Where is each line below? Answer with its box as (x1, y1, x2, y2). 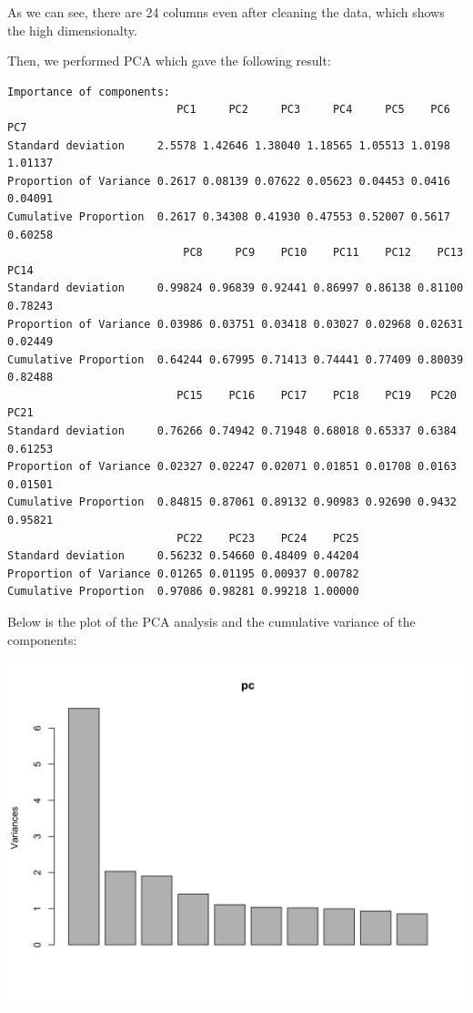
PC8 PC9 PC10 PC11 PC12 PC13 (183, 246, 464, 260)
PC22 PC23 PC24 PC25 (176, 531, 359, 545)
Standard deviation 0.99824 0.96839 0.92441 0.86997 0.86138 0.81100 (7, 281, 464, 295)
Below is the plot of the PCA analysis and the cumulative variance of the (7, 612, 416, 630)
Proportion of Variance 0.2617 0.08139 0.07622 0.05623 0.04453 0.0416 (7, 174, 450, 188)
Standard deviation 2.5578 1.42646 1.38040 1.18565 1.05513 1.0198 (7, 138, 450, 152)
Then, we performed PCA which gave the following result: (7, 51, 331, 70)
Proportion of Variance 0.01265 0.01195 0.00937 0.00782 (7, 567, 359, 580)
